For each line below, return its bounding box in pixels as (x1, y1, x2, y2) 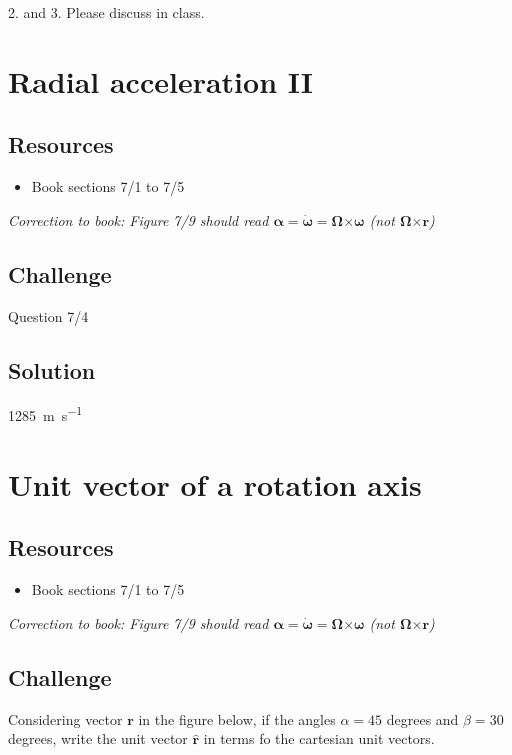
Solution (8, 354, 96, 385)
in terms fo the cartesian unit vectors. (203, 728, 435, 749)
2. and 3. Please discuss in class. (8, 2, 205, 22)
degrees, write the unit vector (8, 728, 188, 749)
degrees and (386, 708, 459, 729)
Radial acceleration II (8, 60, 314, 101)
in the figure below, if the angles (138, 708, 336, 729)
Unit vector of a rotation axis (8, 463, 422, 504)
